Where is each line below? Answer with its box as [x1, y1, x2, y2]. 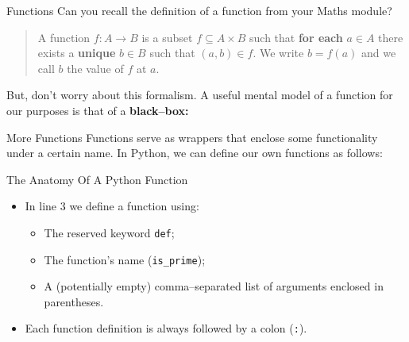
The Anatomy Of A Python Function [6, 171, 188, 187]
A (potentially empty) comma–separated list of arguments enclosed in [44, 278, 384, 294]
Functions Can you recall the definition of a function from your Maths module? [6, 2, 392, 18]
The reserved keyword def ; [44, 224, 175, 240]
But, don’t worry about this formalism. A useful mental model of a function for [6, 86, 393, 103]
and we [361, 44, 396, 61]
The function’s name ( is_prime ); [44, 251, 206, 267]
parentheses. [44, 293, 104, 309]
